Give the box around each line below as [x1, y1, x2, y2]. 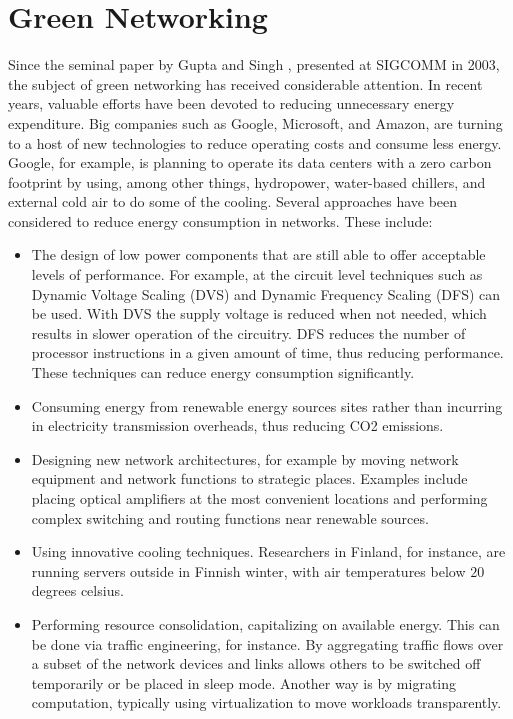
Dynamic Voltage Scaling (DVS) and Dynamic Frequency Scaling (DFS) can [31, 283, 501, 304]
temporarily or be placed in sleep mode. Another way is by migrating [31, 672, 457, 693]
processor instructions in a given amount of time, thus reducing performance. [31, 342, 504, 363]
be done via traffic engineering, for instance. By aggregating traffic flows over [31, 633, 504, 654]
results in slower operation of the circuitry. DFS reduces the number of [31, 322, 466, 343]
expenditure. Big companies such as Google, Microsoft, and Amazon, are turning [8, 112, 503, 133]
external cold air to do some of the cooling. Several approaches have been [8, 191, 458, 212]
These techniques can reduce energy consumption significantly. [31, 362, 415, 383]
